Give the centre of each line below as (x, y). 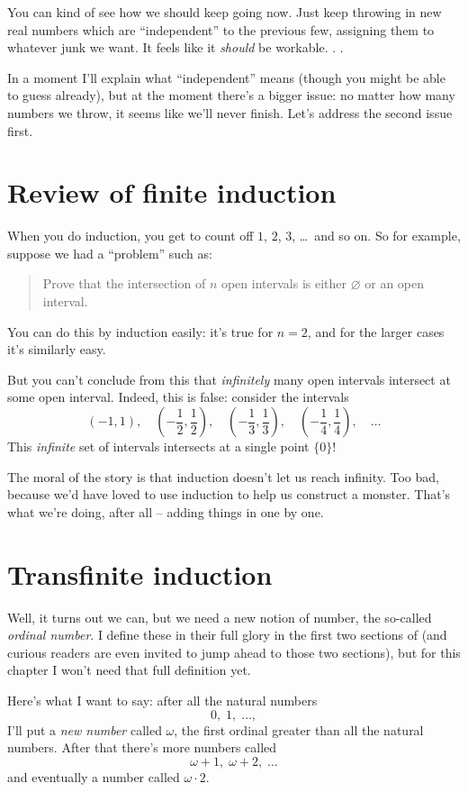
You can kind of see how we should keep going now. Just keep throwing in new (225, 12)
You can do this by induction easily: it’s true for (140, 331)
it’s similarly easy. (57, 349)
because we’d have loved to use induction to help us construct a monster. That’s (229, 494)
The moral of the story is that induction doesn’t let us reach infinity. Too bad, (223, 476)
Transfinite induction (140, 574)
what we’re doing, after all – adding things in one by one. (166, 511)
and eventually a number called (94, 776)
